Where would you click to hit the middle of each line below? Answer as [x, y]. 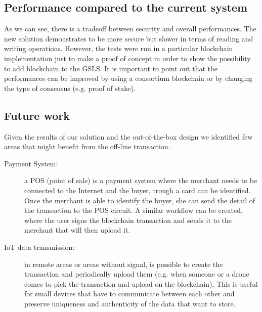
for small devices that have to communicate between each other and [129, 294]
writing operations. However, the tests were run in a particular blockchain [119, 48]
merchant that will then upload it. [77, 230]
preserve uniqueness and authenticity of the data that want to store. [130, 303]
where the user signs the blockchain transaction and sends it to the [128, 220]
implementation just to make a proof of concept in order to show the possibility [127, 58]
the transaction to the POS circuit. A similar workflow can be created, [134, 210]
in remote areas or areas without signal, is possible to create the [124, 264]
